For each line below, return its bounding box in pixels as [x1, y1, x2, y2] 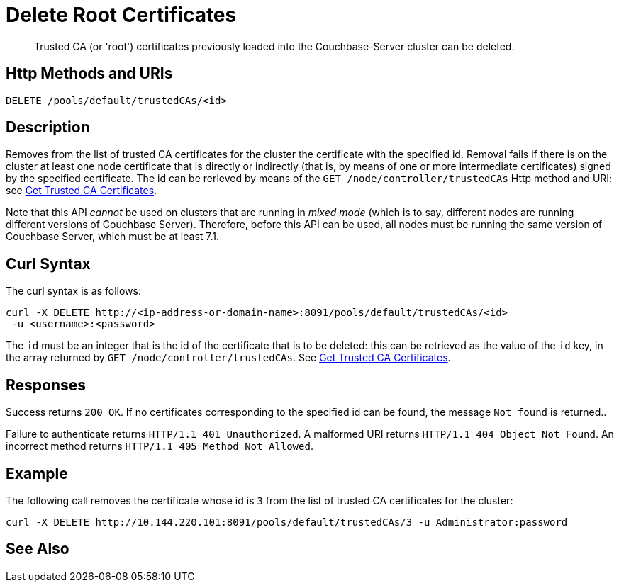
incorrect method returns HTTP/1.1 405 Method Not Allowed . [6, 440, 313, 453]
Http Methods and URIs [6, 64, 173, 83]
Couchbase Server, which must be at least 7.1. [6, 230, 220, 243]
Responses [6, 375, 87, 394]
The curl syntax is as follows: [6, 285, 142, 298]
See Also [6, 540, 69, 558]
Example [6, 464, 68, 482]
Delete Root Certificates [6, 3, 237, 27]
